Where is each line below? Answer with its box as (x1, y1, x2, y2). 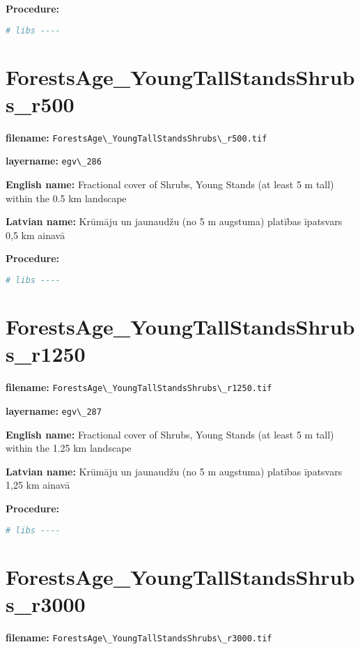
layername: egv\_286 (6, 153, 102, 168)
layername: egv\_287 (6, 403, 102, 418)
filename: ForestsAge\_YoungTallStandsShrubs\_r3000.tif (6, 629, 272, 644)
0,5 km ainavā (6, 227, 65, 242)
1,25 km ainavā (6, 478, 70, 492)
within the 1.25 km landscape (6, 441, 132, 455)
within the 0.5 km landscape (6, 190, 127, 205)
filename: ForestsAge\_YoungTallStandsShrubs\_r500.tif (6, 130, 267, 144)
